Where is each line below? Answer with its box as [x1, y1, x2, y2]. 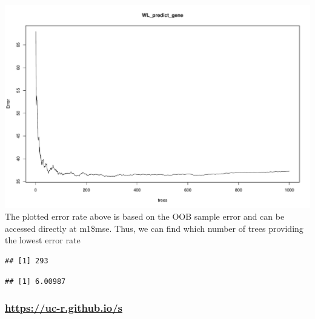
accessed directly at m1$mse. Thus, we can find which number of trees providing [5, 222, 303, 234]
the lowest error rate [5, 234, 81, 246]
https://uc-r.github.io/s [5, 300, 122, 315]
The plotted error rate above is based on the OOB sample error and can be [5, 210, 285, 223]
